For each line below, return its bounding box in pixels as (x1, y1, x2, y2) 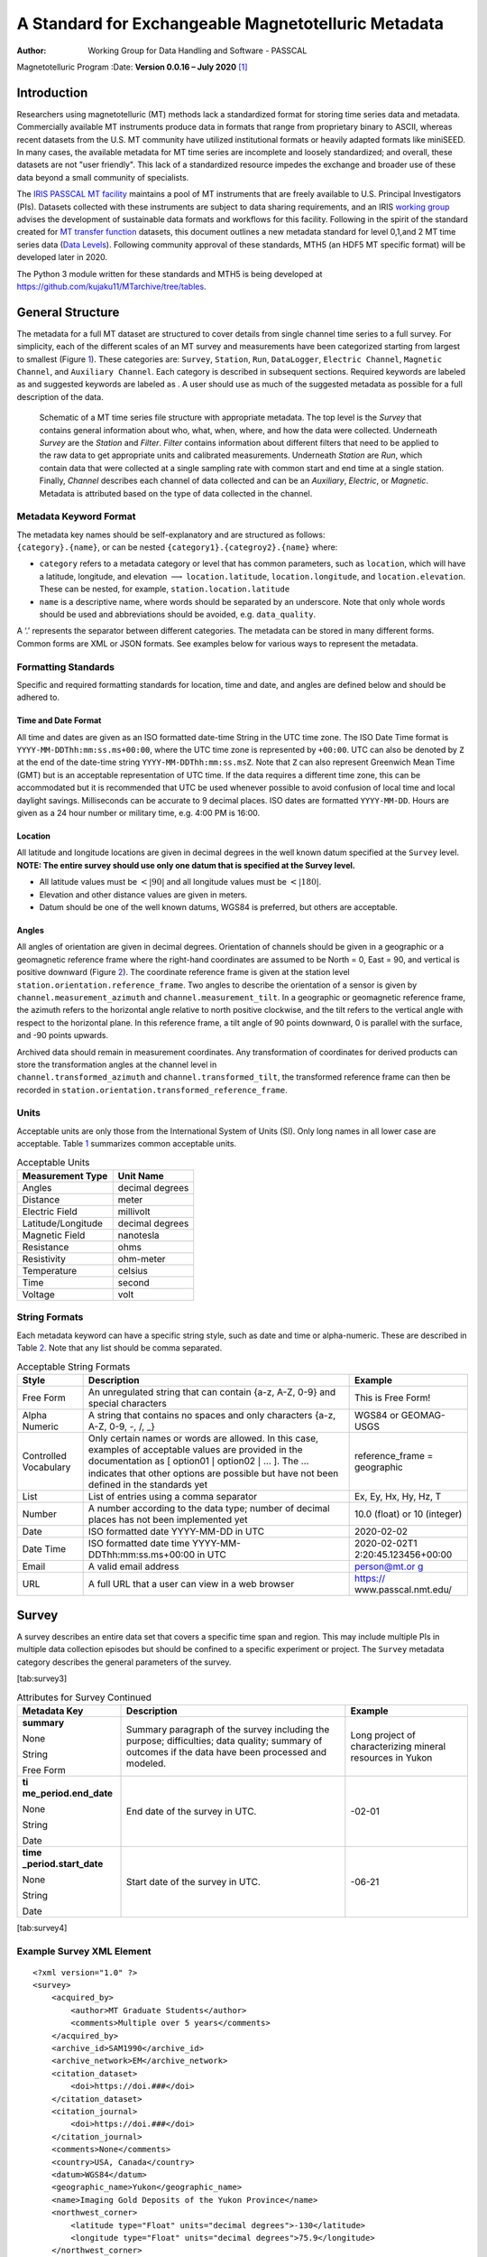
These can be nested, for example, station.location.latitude (39, 583, 290, 595)
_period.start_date (22, 1857, 104, 1870)
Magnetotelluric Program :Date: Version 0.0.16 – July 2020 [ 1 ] (16, 61, 248, 72)
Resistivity (22, 1252, 67, 1265)
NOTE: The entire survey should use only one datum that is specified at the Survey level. (16, 859, 355, 870)
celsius (117, 1264, 148, 1277)
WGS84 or (354, 1408, 400, 1421)
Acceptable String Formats (16, 1360, 131, 1372)
